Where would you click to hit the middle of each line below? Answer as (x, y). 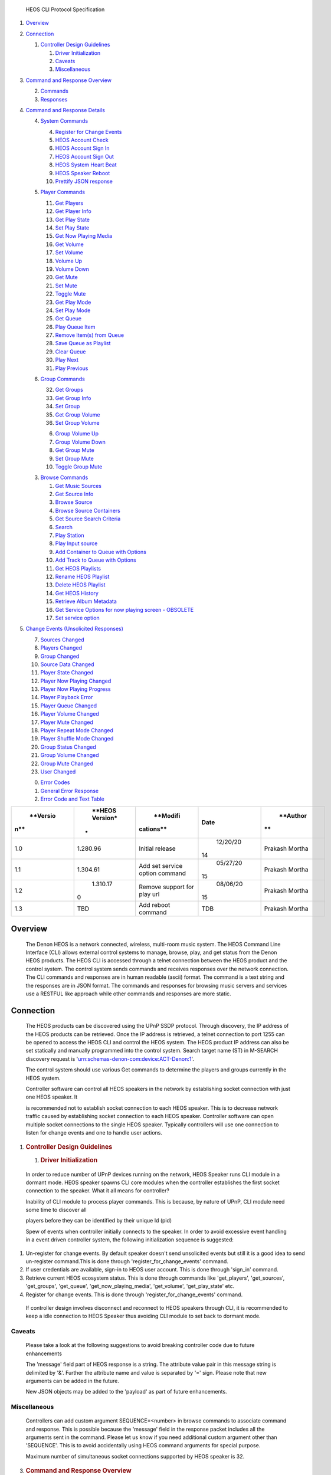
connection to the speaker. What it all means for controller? (97, 1191)
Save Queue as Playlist (83, 343)
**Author (293, 815)
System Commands (64, 121)
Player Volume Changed (70, 714)
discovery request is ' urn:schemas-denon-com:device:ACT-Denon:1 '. (110, 1058)
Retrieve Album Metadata (86, 601)
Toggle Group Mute (79, 467)
